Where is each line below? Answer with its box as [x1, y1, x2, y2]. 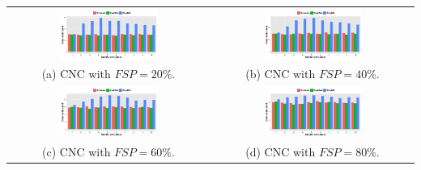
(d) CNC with [245, 143, 316, 160]
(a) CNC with [41, 65, 111, 82]
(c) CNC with [42, 143, 111, 160]
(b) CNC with [245, 65, 316, 82]
